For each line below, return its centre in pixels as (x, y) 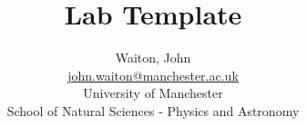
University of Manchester (153, 93)
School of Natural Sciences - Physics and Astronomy (153, 110)
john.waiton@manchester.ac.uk (153, 75)
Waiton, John (153, 58)
